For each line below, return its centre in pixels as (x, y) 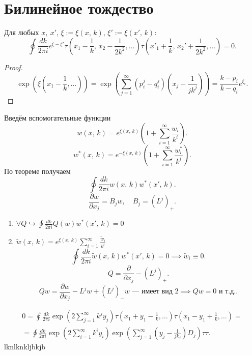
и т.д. (228, 292)
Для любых (22, 32)
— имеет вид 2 (155, 292)
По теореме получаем (37, 171)
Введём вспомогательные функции (58, 117)
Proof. (13, 67)
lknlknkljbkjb (25, 347)
